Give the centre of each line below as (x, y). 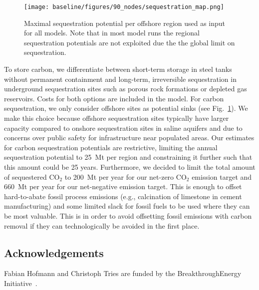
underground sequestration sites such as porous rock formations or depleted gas (126, 89)
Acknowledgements (54, 252)
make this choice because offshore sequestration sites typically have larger (117, 118)
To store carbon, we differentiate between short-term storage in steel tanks (118, 69)
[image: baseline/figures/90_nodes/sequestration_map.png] (124, 7)
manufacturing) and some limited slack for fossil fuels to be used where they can (127, 206)
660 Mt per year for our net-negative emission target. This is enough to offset (123, 186)
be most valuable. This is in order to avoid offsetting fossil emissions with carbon (128, 215)
